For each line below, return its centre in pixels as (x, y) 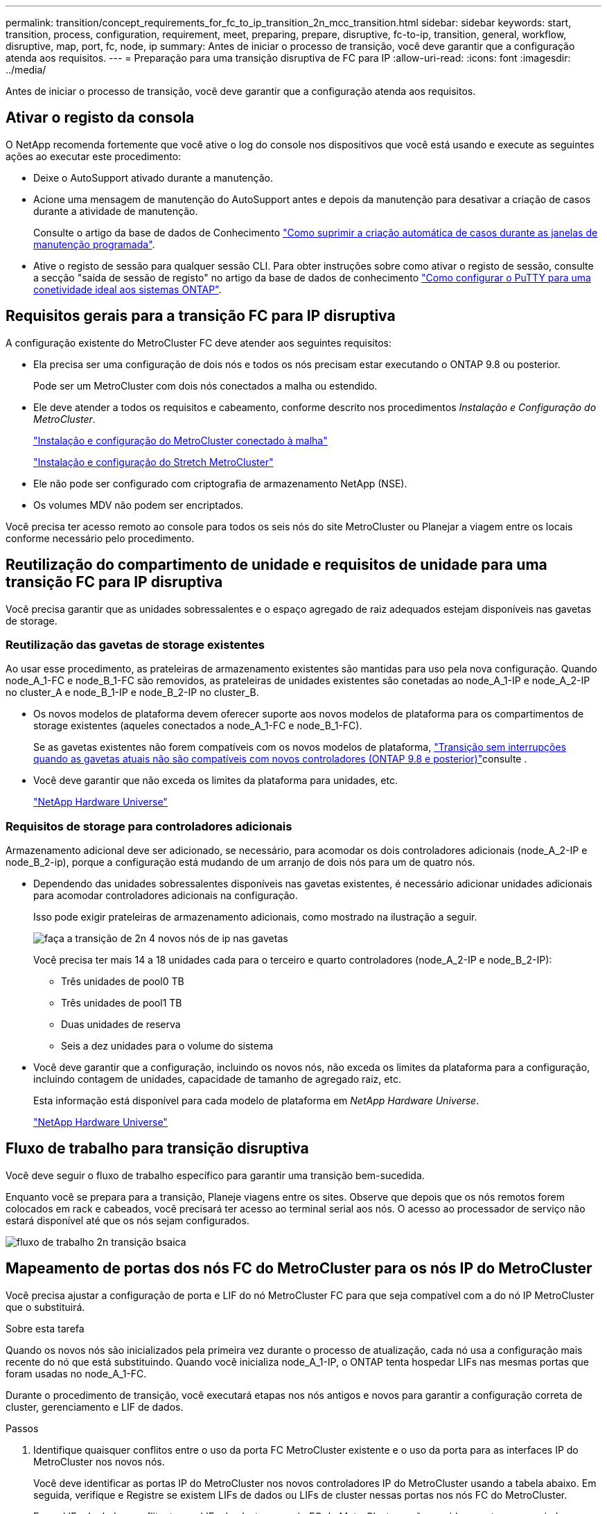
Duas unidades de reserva (121, 1025)
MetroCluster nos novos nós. (99, 1461)
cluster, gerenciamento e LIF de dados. (95, 1407)
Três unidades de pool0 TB (123, 982)
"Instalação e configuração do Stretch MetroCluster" (153, 462)
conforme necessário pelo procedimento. (100, 538)
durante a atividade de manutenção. (116, 211)
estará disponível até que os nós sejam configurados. (127, 1220)
